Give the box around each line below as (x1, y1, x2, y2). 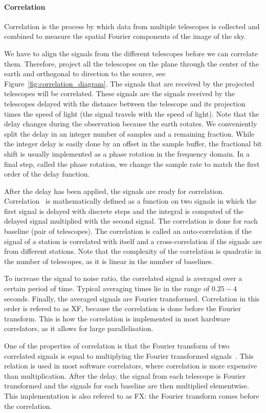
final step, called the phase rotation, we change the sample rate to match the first (4, 158, 260, 169)
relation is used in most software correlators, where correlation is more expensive (4, 360, 257, 371)
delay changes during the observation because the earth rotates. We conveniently (4, 118, 257, 129)
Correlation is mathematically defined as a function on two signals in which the (4, 195, 257, 206)
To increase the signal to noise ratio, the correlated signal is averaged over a (4, 273, 242, 284)
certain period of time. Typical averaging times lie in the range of (4, 283, 210, 294)
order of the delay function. (4, 168, 90, 179)
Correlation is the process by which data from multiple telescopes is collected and (4, 20, 260, 31)
